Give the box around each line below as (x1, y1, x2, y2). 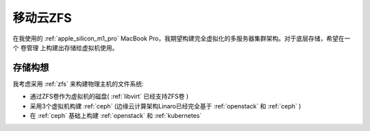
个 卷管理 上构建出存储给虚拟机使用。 (12, 43, 119, 51)
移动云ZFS (12, 10, 72, 25)
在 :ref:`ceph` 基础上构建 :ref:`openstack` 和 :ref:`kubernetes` (29, 112, 202, 120)
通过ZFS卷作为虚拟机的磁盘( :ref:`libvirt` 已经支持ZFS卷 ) (29, 93, 189, 101)
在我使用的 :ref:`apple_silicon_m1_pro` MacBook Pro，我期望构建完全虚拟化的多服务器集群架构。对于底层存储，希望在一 (12, 34, 351, 43)
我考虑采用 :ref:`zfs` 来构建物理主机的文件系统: (12, 80, 144, 88)
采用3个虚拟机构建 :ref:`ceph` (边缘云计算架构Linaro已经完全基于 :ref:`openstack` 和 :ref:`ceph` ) (29, 102, 301, 110)
